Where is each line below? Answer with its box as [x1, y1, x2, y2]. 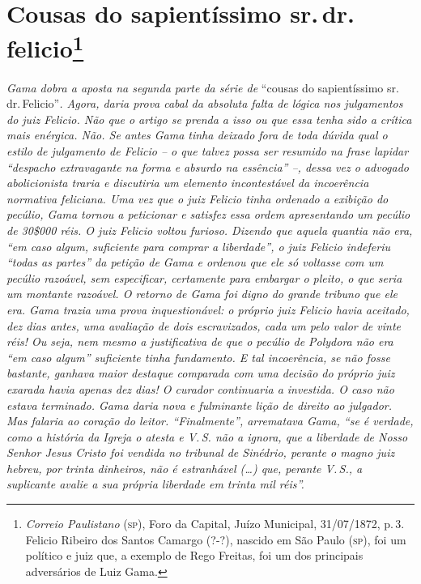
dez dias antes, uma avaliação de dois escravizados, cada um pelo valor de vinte [6, 317, 402, 334]
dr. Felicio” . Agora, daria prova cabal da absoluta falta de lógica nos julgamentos [6, 95, 403, 112]
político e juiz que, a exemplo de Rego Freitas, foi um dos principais [25, 547, 364, 564]
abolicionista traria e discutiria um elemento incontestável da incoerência [6, 174, 369, 191]
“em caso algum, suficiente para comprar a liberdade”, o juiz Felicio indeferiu [6, 237, 390, 254]
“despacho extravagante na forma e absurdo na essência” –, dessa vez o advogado [6, 158, 409, 175]
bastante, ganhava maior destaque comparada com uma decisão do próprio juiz [6, 364, 395, 382]
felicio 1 [6, 28, 84, 65]
